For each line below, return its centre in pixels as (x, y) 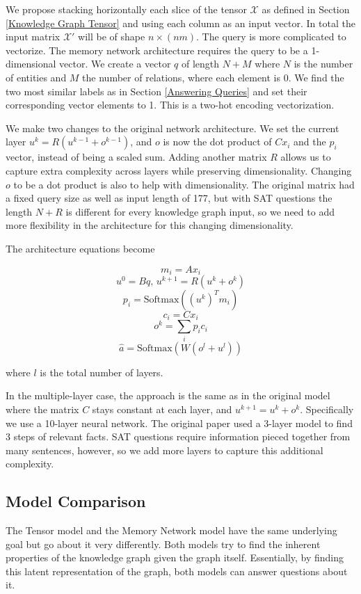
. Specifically (327, 409)
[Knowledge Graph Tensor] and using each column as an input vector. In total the (180, 23)
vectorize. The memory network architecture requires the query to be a (157, 50)
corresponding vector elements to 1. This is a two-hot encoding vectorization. (170, 105)
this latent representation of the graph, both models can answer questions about (177, 571)
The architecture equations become (80, 248)
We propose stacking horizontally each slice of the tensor (126, 9)
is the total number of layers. (102, 372)
